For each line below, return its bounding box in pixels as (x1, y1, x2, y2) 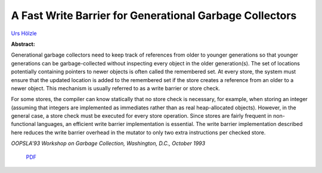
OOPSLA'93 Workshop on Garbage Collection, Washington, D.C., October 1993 (11, 140, 206, 147)
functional (11, 121, 36, 128)
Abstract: (11, 40, 35, 48)
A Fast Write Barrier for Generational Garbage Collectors (11, 9, 297, 22)
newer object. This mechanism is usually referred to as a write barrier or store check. (11, 84, 221, 92)
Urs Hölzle (11, 30, 37, 37)
